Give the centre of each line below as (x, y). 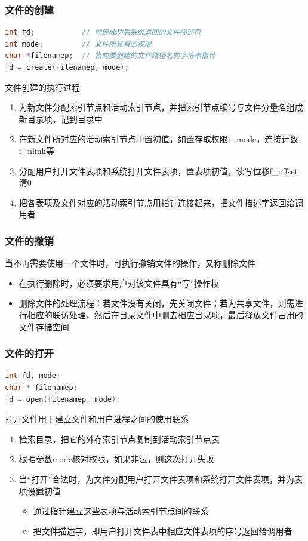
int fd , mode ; (33, 376)
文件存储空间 (44, 326)
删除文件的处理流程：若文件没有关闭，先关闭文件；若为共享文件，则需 (157, 303)
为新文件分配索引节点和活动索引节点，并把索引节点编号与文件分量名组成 (161, 107)
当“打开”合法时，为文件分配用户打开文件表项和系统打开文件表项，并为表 (161, 479)
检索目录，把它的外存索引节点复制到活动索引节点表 (119, 439)
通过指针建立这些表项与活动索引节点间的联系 (121, 511)
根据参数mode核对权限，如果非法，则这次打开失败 (116, 459)
